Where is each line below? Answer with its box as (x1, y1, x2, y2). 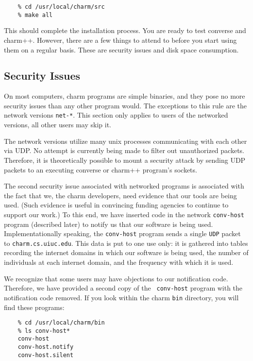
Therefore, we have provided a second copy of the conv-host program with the (4, 283, 243, 293)
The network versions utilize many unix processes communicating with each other (4, 136, 247, 146)
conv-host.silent (17, 351, 74, 359)
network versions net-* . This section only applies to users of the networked (4, 110, 228, 120)
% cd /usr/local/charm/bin (17, 319, 105, 327)
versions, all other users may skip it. (4, 120, 111, 130)
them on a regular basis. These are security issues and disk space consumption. (4, 44, 239, 54)
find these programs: (4, 302, 65, 312)
